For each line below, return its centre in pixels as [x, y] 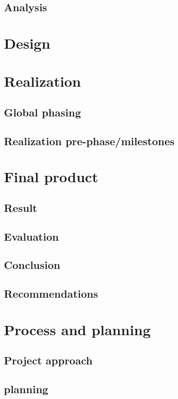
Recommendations [51, 294]
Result [21, 207]
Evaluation [31, 236]
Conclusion [32, 265]
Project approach [48, 360]
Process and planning [77, 329]
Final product [51, 177]
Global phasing [42, 112]
